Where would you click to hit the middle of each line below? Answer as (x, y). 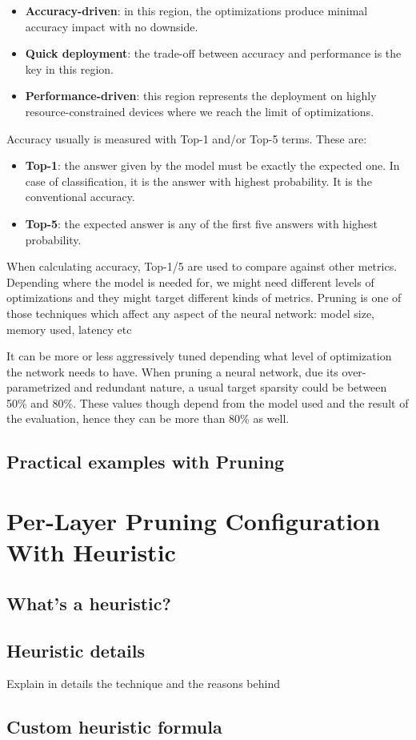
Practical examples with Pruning (146, 462)
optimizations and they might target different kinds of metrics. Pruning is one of (204, 298)
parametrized (39, 387)
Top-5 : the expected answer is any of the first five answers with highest (201, 223)
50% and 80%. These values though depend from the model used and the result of (208, 402)
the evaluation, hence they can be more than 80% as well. (148, 418)
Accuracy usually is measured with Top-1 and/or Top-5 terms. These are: (187, 138)
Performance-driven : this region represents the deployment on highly (201, 96)
